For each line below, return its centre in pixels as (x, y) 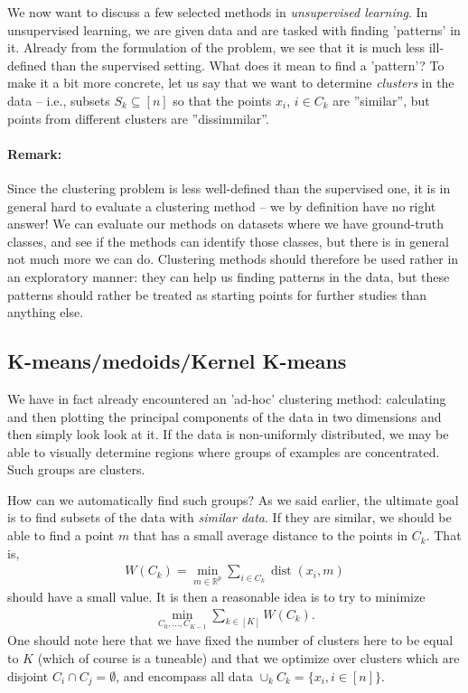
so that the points (222, 100)
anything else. (46, 312)
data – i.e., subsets (59, 100)
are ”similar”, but (381, 100)
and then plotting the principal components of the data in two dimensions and (225, 416)
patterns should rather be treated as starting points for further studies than (217, 294)
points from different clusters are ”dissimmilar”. (138, 118)
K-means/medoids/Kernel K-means (177, 361)
